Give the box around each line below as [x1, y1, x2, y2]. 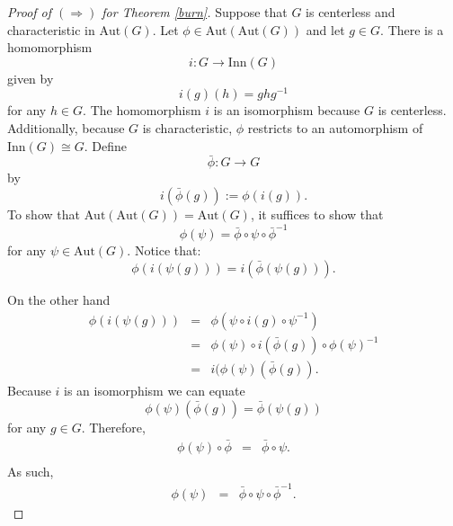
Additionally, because [7, 119, 125, 138]
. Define [84, 136, 128, 155]
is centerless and [306, 3, 395, 21]
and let [306, 20, 345, 39]
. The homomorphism [83, 101, 201, 120]
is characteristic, [142, 119, 233, 138]
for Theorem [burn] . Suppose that [102, 3, 288, 21]
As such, [7, 461, 54, 480]
